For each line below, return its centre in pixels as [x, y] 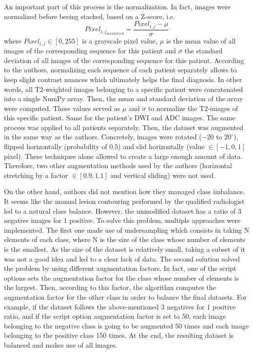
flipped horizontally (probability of [56, 146]
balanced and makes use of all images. [61, 344]
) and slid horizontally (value [161, 146]
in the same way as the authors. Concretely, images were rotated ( [103, 137]
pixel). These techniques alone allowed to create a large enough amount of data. [123, 156]
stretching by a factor [36, 175]
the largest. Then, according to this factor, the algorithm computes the [110, 287]
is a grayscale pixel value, [120, 40]
